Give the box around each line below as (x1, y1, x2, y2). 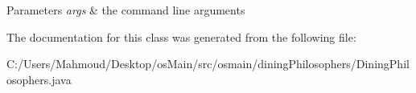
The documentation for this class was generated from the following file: (6, 28, 356, 45)
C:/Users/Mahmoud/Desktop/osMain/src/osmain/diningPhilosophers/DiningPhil (6, 55, 410, 72)
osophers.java (6, 71, 72, 87)
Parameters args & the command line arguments (6, 2, 245, 18)
